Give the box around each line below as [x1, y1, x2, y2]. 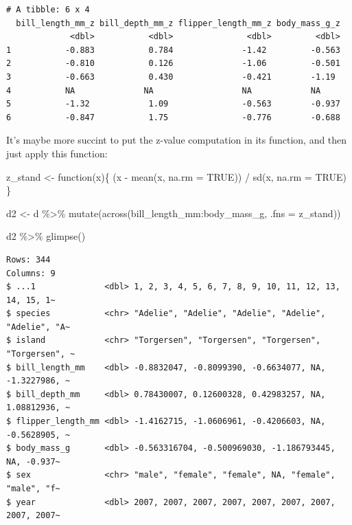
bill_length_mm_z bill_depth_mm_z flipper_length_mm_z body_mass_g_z [16, 18, 340, 28]
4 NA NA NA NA [6, 85, 321, 96]
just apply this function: [6, 146, 108, 160]
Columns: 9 [6, 268, 56, 278]
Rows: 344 [6, 254, 51, 265]
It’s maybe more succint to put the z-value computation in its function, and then [6, 133, 347, 147]
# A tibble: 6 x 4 [6, 5, 90, 14]
